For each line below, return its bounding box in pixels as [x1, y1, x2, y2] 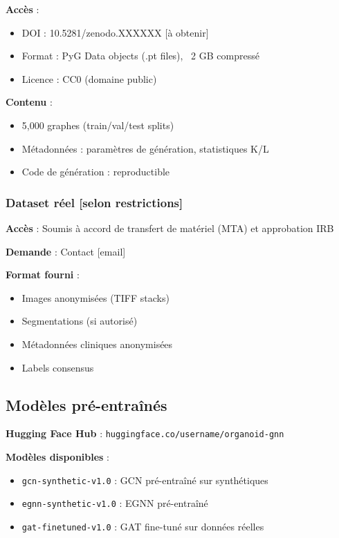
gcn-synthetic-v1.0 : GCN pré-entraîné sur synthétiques [21, 472, 268, 487]
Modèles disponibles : [6, 449, 110, 463]
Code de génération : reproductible [21, 164, 170, 179]
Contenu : [6, 95, 53, 109]
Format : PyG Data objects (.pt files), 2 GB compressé [21, 48, 259, 63]
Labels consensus [21, 360, 94, 374]
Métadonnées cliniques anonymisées [21, 336, 173, 351]
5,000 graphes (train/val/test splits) [21, 117, 174, 132]
